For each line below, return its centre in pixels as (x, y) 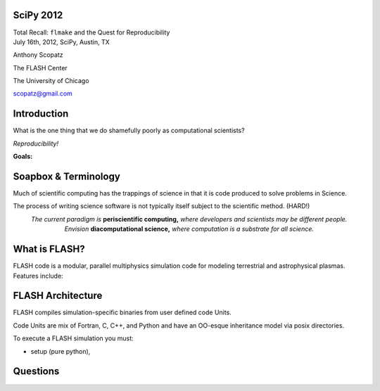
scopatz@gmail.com (43, 94)
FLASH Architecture (58, 296)
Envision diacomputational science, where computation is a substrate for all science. (189, 229)
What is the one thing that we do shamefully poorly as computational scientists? (129, 131)
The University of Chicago (51, 81)
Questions (36, 372)
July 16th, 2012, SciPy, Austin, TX (61, 41)
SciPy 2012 (38, 15)
